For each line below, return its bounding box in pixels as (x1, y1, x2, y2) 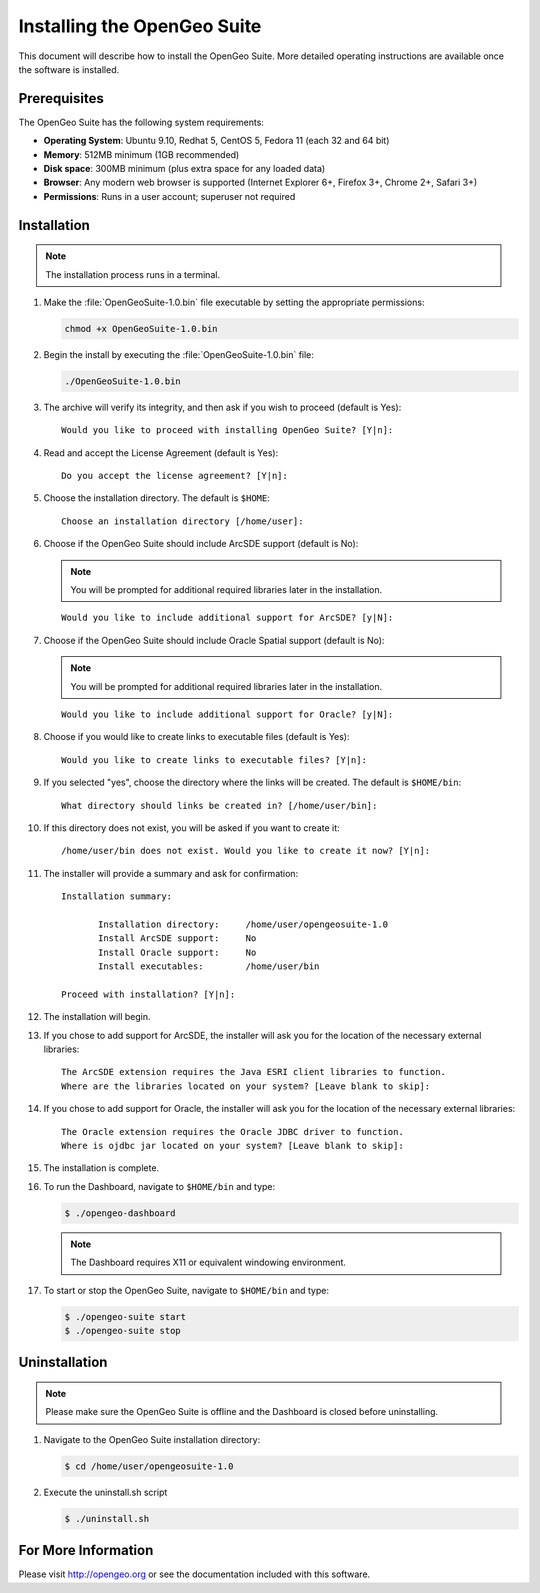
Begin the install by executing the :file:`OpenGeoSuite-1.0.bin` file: (43, 348, 315, 360)
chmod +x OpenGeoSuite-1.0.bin (64, 323, 219, 334)
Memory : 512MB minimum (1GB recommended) (43, 148, 240, 160)
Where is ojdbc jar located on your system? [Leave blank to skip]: (61, 1140, 404, 1151)
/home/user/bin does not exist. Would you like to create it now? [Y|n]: (61, 845, 431, 857)
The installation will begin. (43, 1011, 151, 1023)
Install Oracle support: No (98, 946, 257, 958)
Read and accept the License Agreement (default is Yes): (43, 446, 279, 459)
